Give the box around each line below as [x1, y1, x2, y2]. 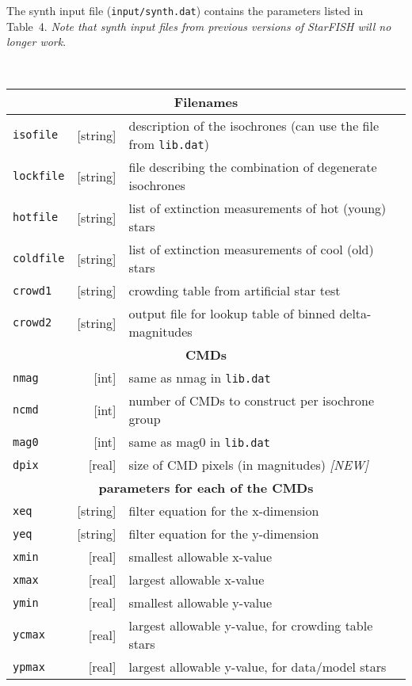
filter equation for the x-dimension [128, 501, 319, 520]
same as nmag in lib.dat [128, 368, 271, 387]
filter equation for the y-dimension [128, 524, 319, 543]
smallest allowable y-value [128, 593, 273, 612]
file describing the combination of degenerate [128, 158, 377, 177]
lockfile [13, 170, 65, 183]
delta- [339, 304, 372, 323]
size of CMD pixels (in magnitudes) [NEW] [128, 455, 368, 474]
